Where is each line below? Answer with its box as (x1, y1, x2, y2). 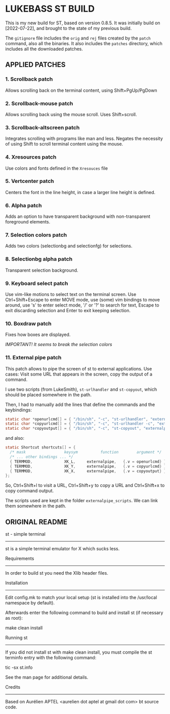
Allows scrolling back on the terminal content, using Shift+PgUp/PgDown (5, 87, 157, 93)
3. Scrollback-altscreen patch (5, 124, 80, 131)
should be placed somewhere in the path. (5, 391, 92, 398)
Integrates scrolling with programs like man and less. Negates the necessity (5, 135, 163, 142)
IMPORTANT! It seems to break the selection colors (5, 342, 112, 348)
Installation (5, 580, 28, 586)
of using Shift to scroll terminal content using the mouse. (5, 141, 123, 147)
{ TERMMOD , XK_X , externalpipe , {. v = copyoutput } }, (10, 468, 168, 474)
